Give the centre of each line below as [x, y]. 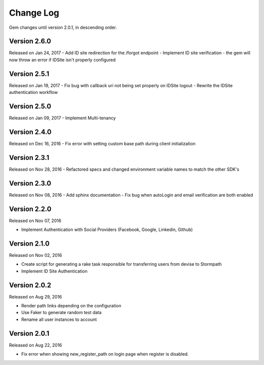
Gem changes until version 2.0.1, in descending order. [63, 27]
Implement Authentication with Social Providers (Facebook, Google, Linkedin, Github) [107, 229]
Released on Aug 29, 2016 [35, 297]
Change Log [34, 13]
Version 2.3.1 [29, 157]
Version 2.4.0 [30, 132]
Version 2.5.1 [29, 74]
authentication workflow [33, 92]
